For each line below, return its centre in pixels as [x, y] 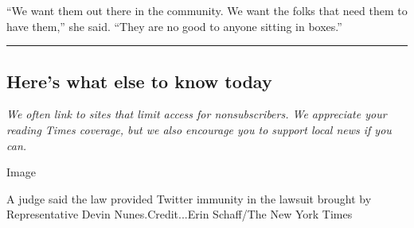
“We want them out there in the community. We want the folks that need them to [207, 10]
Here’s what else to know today [139, 81]
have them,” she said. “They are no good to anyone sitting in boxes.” [174, 26]
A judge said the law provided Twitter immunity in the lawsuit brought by [189, 198]
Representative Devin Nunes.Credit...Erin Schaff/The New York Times [180, 214]
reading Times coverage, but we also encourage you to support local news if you [199, 129]
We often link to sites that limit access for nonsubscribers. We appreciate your [197, 114]
